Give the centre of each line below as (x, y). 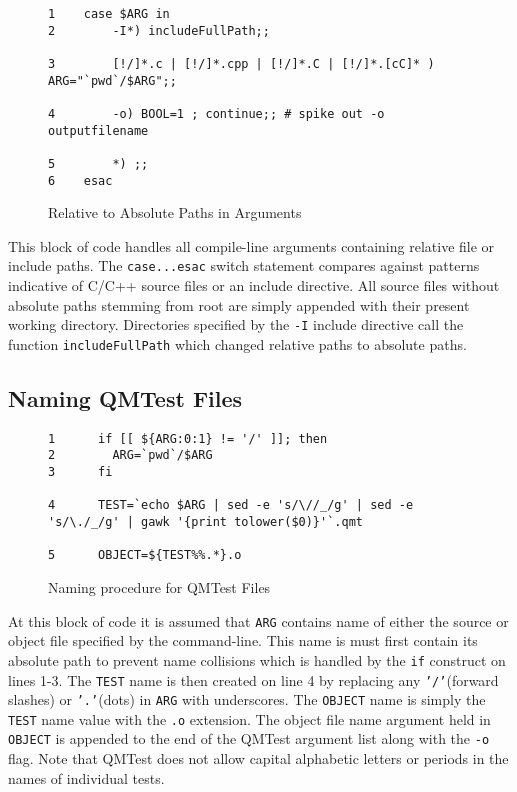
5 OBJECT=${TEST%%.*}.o (145, 555)
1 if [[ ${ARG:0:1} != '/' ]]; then (188, 438)
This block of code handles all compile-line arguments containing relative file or (251, 245)
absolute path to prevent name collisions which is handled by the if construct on (257, 659)
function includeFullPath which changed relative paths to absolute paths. (237, 343)
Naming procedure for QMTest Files (159, 587)
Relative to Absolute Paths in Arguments (175, 212)
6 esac (80, 180)
